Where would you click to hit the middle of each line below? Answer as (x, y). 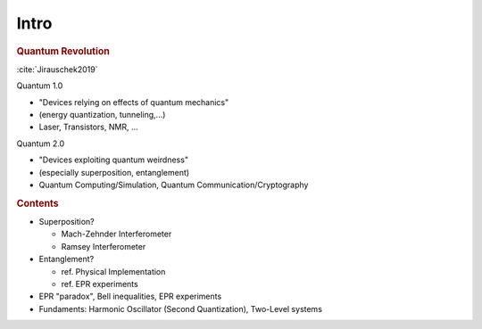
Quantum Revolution (63, 51)
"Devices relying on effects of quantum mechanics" (134, 102)
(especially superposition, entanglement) (114, 172)
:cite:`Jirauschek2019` (57, 69)
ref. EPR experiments (100, 284)
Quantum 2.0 (41, 144)
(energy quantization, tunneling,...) (102, 114)
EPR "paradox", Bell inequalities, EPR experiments (130, 296)
